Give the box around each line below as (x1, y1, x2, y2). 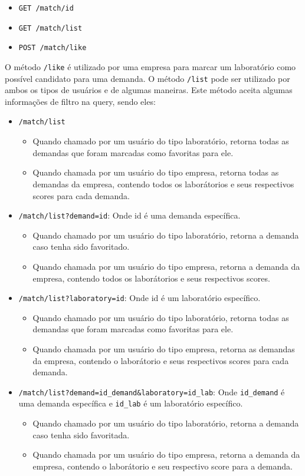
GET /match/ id (18, 4, 74, 12)
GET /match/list (18, 24, 83, 32)
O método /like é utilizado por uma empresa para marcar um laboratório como (5, 60, 296, 72)
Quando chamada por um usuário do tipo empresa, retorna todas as (32, 166, 279, 178)
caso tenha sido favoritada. (32, 428, 130, 441)
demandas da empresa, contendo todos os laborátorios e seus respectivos (32, 177, 294, 190)
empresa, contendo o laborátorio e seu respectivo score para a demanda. (32, 460, 293, 472)
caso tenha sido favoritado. (32, 240, 130, 253)
